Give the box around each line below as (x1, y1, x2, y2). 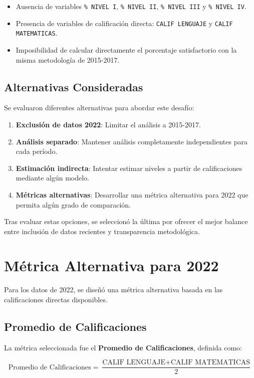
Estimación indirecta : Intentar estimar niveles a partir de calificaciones (16, 162, 242, 173)
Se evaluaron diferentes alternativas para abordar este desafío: (4, 102, 194, 113)
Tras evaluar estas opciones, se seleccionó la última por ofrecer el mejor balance (4, 216, 248, 227)
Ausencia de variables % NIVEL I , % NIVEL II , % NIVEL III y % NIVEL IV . (16, 1, 246, 11)
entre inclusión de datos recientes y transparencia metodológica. (4, 226, 200, 236)
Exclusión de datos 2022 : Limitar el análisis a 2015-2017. (16, 119, 201, 129)
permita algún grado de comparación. (16, 199, 131, 210)
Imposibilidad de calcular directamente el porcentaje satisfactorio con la (16, 44, 237, 55)
